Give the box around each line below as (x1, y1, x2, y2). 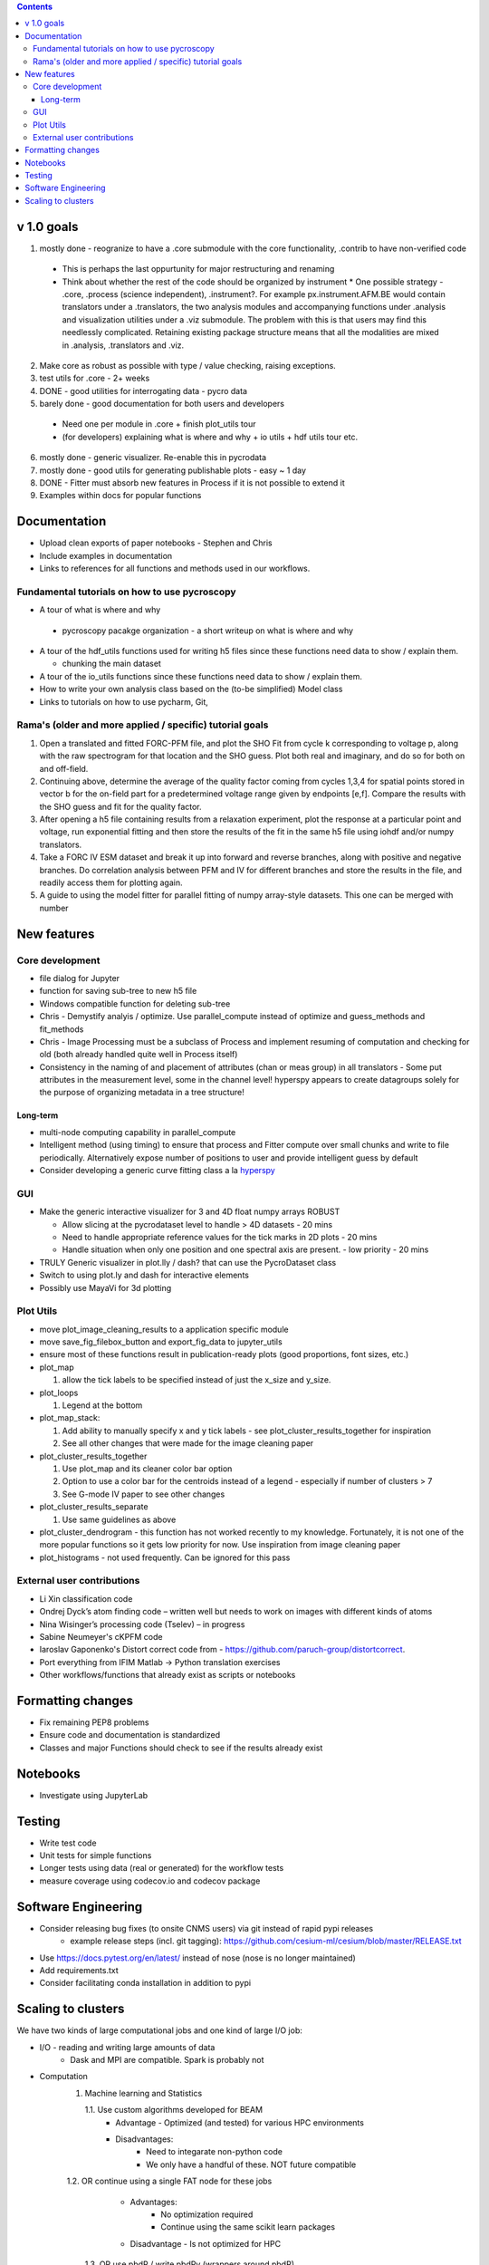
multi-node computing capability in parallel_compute (39, 1126, 236, 1137)
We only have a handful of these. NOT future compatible (146, 2159, 357, 2170)
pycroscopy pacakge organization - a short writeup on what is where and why (62, 625, 353, 636)
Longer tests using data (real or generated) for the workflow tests (39, 1863, 284, 1874)
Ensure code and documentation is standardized (39, 1730, 221, 1740)
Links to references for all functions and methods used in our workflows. (39, 563, 311, 574)
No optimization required (160, 2209, 254, 2220)
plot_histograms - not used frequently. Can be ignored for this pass (39, 1552, 291, 1563)
